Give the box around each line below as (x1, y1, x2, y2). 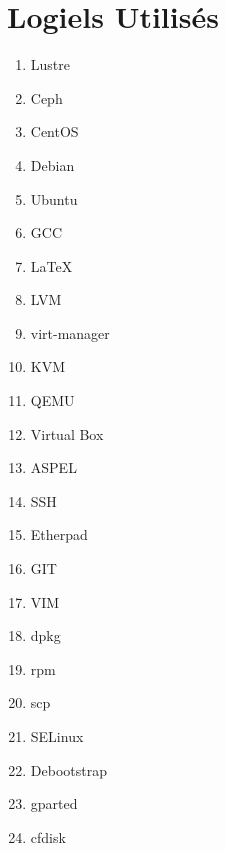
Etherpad (30, 524, 88, 545)
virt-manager (30, 322, 110, 343)
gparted (30, 793, 78, 814)
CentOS (30, 121, 79, 142)
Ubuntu (30, 188, 78, 209)
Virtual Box (30, 423, 104, 444)
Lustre (30, 54, 70, 75)
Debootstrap (30, 759, 107, 780)
